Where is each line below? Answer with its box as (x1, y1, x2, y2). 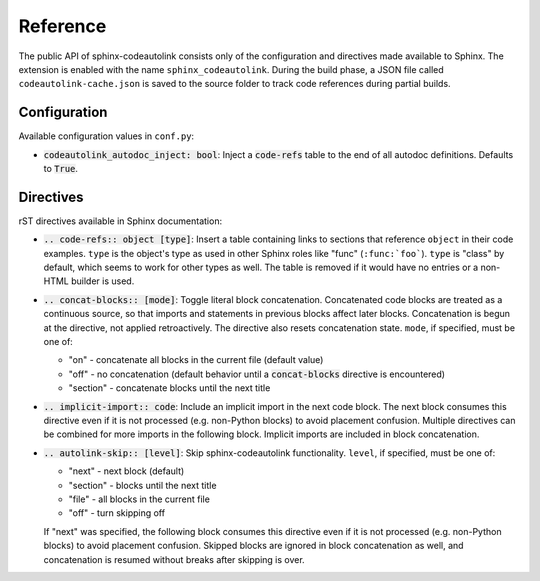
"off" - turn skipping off (68, 507, 165, 519)
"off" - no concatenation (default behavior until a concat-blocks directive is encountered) (68, 368, 445, 380)
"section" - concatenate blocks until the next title (68, 382, 271, 394)
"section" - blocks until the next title (68, 479, 217, 491)
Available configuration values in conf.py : (18, 130, 195, 142)
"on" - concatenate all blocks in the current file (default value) (68, 354, 324, 366)
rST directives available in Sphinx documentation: (18, 215, 223, 227)
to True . (43, 163, 79, 175)
